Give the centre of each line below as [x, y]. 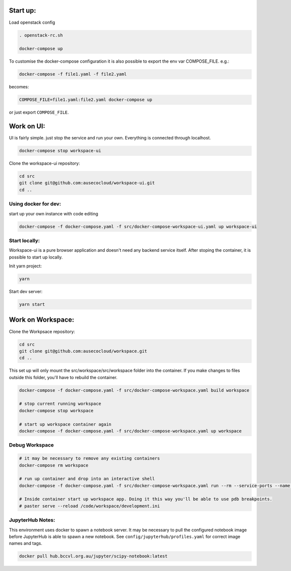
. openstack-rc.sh [41, 35]
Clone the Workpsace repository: [42, 331]
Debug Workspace [32, 445]
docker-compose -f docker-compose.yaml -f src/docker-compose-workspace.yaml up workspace [130, 431]
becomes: [19, 87]
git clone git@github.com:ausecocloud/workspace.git [83, 351]
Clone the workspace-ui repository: [44, 163]
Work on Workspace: [42, 320]
